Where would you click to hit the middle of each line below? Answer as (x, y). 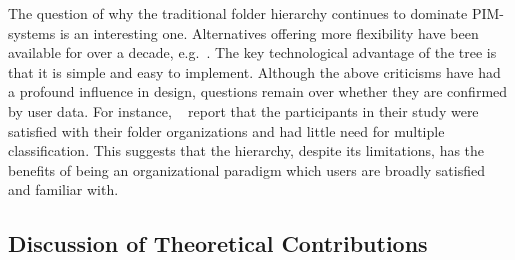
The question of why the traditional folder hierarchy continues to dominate (238, 13)
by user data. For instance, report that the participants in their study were (243, 110)
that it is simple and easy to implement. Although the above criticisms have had (254, 71)
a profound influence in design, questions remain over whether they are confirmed (258, 91)
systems (32, 32)
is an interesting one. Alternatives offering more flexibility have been (269, 32)
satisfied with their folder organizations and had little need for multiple (226, 130)
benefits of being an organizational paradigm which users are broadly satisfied (247, 169)
